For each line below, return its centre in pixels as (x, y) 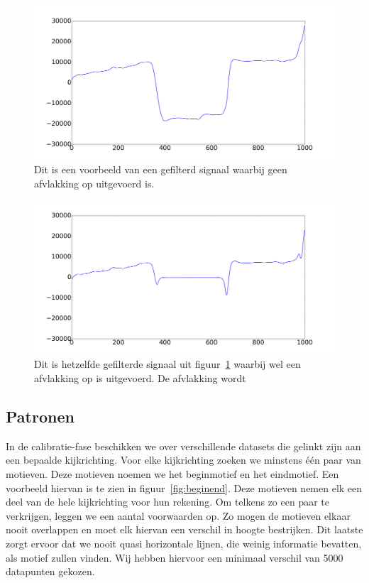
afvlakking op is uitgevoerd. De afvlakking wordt (140, 378)
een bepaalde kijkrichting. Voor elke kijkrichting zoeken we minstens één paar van (183, 460)
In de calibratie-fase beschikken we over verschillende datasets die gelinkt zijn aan (183, 446)
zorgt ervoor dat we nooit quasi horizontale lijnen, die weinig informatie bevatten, (184, 544)
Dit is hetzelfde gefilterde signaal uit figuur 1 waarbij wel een (167, 364)
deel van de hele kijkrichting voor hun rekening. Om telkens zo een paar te (167, 502)
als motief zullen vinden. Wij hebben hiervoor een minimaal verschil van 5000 (175, 557)
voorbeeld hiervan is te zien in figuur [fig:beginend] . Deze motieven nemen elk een (184, 487)
